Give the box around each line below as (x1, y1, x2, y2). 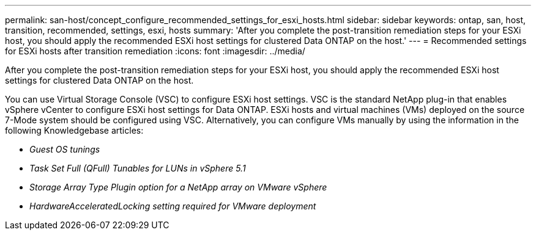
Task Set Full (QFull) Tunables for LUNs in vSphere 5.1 (29, 163, 246, 173)
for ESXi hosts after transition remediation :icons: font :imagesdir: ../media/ (5, 46, 305, 56)
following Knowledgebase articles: (5, 125, 144, 136)
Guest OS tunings (29, 144, 100, 154)
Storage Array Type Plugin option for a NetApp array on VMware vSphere (29, 182, 327, 192)
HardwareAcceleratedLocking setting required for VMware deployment (29, 201, 316, 211)
